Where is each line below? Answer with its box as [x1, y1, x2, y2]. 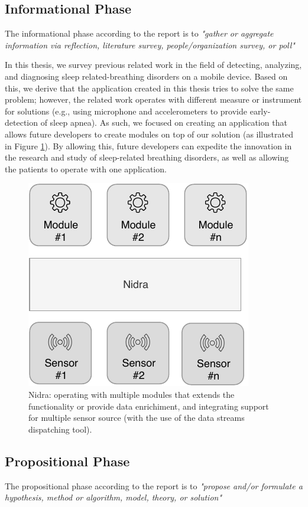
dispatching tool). [28, 423, 92, 435]
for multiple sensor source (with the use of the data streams [28, 411, 245, 424]
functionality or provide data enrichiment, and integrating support [28, 400, 269, 412]
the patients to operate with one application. [5, 162, 167, 175]
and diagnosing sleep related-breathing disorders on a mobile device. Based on [5, 70, 288, 82]
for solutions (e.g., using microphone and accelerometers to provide [5, 104, 248, 117]
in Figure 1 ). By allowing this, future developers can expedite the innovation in [5, 139, 292, 152]
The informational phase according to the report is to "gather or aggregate [5, 27, 274, 40]
